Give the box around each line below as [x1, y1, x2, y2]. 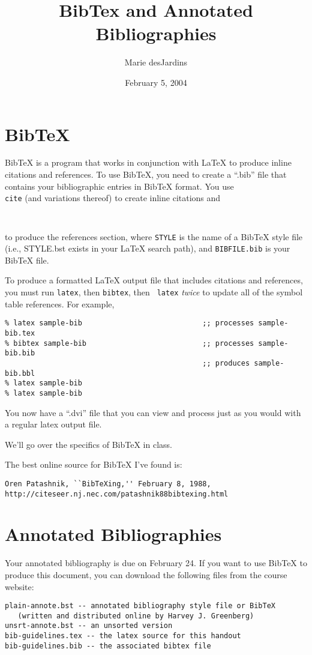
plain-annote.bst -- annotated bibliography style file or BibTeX [5, 602, 276, 611]
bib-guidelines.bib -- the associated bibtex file [5, 641, 211, 650]
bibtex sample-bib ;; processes [13, 339, 254, 348]
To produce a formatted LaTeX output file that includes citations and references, [5, 274, 303, 286]
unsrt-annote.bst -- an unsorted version [5, 621, 173, 630]
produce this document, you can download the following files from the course [5, 568, 287, 581]
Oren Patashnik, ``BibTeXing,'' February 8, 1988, [5, 479, 211, 488]
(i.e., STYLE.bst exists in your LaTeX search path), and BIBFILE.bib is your [5, 242, 290, 255]
